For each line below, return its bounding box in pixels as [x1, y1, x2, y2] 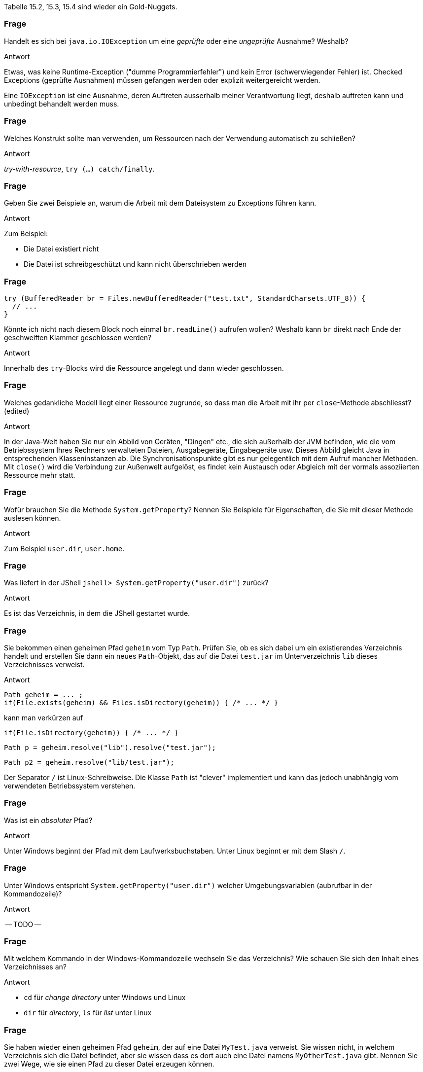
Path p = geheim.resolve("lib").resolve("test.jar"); [4, 744, 216, 751]
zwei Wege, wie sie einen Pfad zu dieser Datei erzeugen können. [4, 1060, 214, 1068]
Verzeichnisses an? [4, 963, 67, 971]
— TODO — [5, 920, 41, 929]
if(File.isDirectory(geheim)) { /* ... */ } [4, 729, 179, 737]
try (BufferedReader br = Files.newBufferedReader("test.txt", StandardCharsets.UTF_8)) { [4, 294, 366, 302]
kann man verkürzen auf [4, 714, 83, 722]
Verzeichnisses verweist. [4, 660, 85, 669]
